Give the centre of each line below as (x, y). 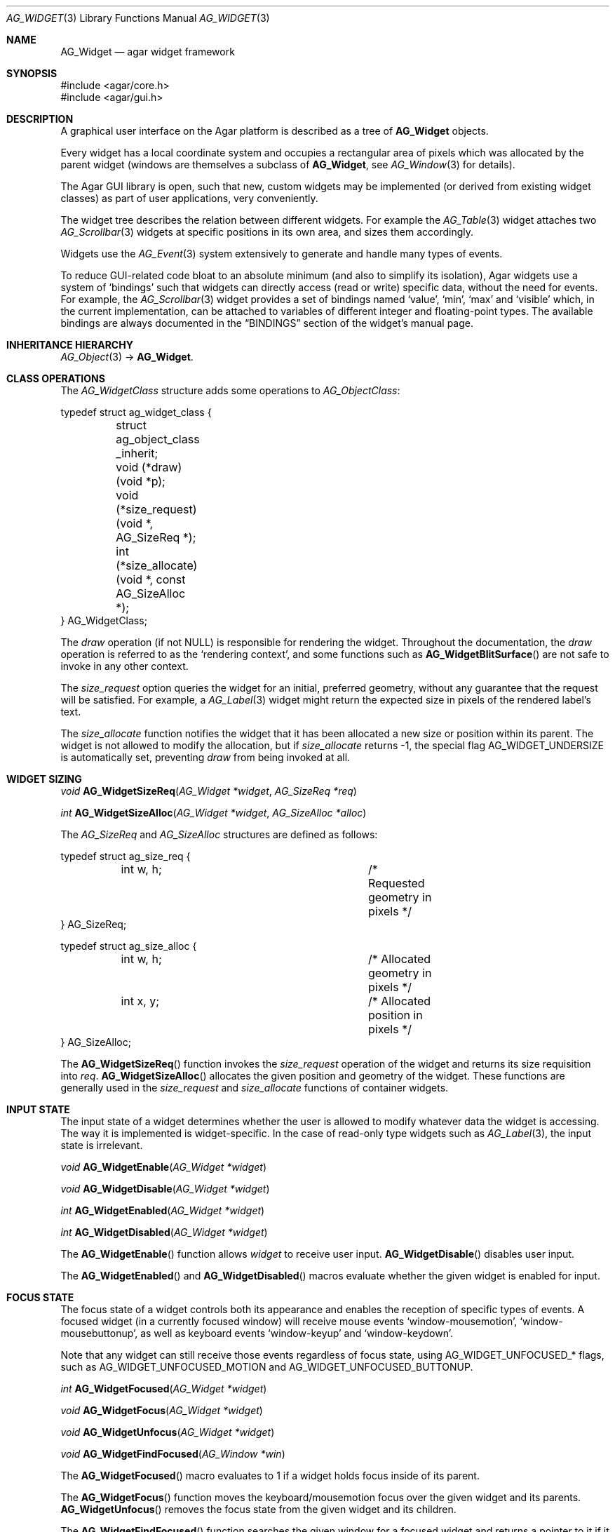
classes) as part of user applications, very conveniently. (189, 198)
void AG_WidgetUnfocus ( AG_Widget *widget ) (168, 1432)
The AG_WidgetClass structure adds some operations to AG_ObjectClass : (230, 390)
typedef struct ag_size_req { (126, 856)
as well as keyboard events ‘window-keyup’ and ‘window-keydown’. (297, 1333)
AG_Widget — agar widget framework (148, 52)
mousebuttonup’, (99, 1333)
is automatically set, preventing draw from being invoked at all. (205, 757)
